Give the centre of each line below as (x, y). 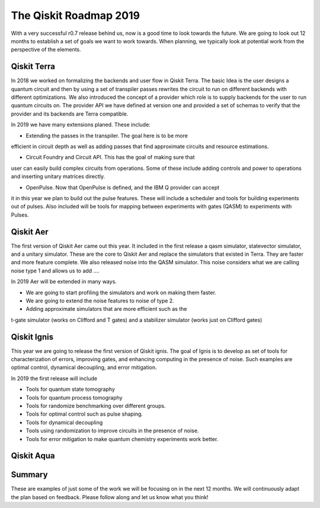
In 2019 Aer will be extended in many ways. (64, 282)
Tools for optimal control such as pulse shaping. (84, 414)
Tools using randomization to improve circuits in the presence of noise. (112, 431)
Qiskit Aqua (33, 456)
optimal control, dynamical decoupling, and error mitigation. (84, 368)
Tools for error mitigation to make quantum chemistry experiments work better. (122, 439)
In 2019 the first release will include (54, 378)
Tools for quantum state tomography (71, 389)
